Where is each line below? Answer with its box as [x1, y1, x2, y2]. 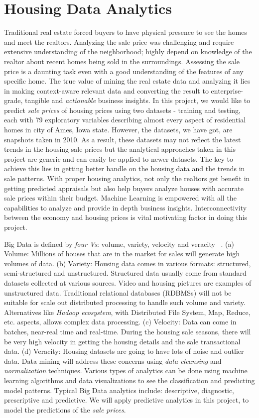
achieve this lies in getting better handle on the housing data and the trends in [4, 163, 245, 174]
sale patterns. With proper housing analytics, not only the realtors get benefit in [4, 173, 250, 184]
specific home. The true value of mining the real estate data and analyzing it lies [4, 76, 251, 86]
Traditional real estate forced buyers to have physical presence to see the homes [4, 27, 247, 37]
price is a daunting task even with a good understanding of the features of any [4, 66, 244, 76]
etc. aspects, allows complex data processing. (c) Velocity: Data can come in [4, 316, 237, 327]
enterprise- [211, 85, 243, 96]
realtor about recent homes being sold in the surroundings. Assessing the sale [4, 56, 240, 66]
